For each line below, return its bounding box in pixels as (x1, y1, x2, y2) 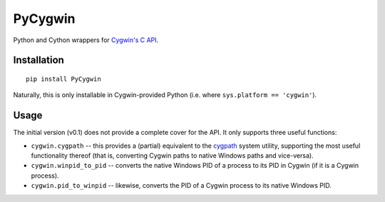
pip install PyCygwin (26, 75, 101, 83)
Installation (13, 54, 64, 66)
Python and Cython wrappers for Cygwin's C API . (13, 36, 159, 44)
